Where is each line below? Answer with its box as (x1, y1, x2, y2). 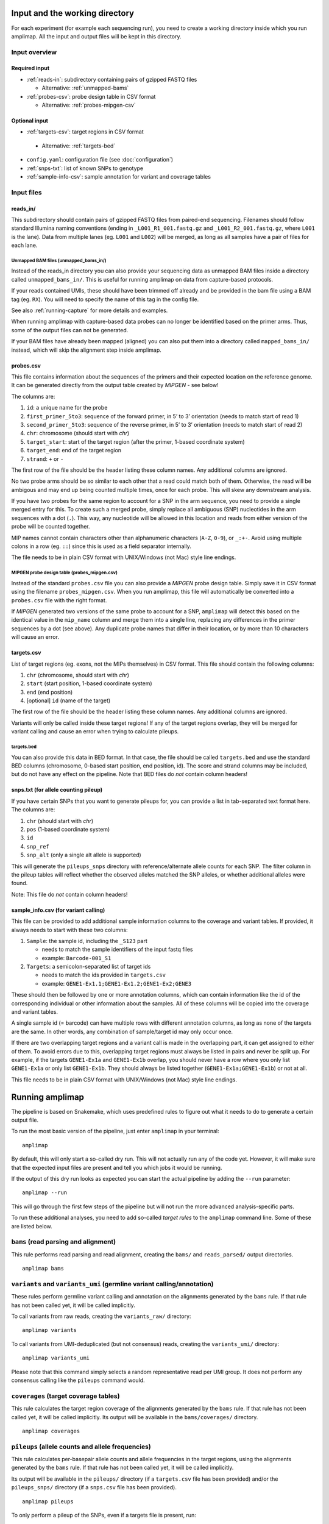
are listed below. (11, 1222, 53, 1230)
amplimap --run (22, 1189, 68, 1196)
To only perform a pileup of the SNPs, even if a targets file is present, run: (11, 1511, 196, 1519)
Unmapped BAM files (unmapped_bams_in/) (11, 257, 107, 263)
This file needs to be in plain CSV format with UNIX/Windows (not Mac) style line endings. (11, 1076, 238, 1083)
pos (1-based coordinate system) (26, 825, 110, 833)
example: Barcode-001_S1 (41, 954, 111, 961)
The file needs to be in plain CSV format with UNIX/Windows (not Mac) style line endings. (11, 554, 236, 561)
